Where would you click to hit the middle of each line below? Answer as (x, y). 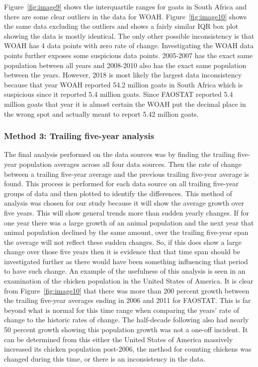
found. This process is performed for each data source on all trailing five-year (121, 183)
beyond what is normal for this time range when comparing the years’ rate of (122, 310)
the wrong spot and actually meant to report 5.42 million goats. (101, 113)
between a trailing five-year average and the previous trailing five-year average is (127, 174)
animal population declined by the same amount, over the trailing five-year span (126, 232)
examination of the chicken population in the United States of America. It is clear (129, 281)
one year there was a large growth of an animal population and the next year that (129, 222)
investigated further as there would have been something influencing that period (126, 261)
